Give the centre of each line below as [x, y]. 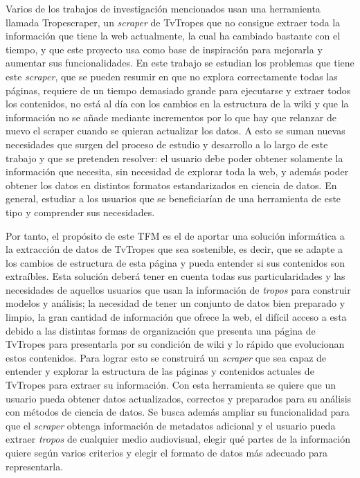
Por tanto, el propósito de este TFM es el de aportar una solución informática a [175, 235]
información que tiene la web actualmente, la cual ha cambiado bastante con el [173, 36]
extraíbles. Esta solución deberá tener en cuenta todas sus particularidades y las [175, 276]
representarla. [35, 466]
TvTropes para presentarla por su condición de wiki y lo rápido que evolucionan [175, 344]
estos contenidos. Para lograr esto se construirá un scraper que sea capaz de [166, 357]
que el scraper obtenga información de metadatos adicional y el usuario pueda [171, 425]
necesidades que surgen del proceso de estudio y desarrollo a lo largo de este [167, 144]
